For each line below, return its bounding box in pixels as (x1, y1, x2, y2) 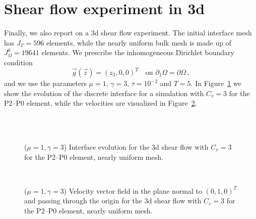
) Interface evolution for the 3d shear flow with (63, 141, 209, 152)
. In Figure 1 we (190, 78, 241, 88)
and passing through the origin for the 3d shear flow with (24, 195, 202, 206)
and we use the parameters (4, 78, 87, 88)
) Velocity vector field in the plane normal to (63, 185, 202, 196)
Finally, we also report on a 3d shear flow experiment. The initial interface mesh (4, 27, 252, 38)
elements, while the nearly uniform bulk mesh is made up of (46, 37, 231, 48)
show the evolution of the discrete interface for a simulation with (4, 87, 204, 98)
